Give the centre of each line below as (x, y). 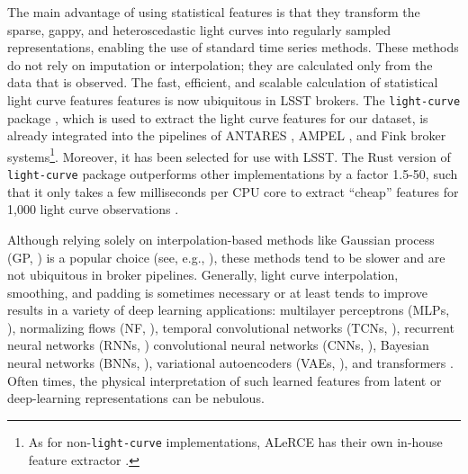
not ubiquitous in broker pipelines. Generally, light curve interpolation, (203, 275)
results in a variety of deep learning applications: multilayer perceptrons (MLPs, (229, 310)
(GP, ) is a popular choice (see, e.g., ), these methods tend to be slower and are (226, 257)
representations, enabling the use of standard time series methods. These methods (233, 47)
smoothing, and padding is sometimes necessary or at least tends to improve (217, 292)
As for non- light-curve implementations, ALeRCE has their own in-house (235, 441)
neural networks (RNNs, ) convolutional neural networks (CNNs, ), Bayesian (218, 345)
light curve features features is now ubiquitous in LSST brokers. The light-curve (234, 99)
